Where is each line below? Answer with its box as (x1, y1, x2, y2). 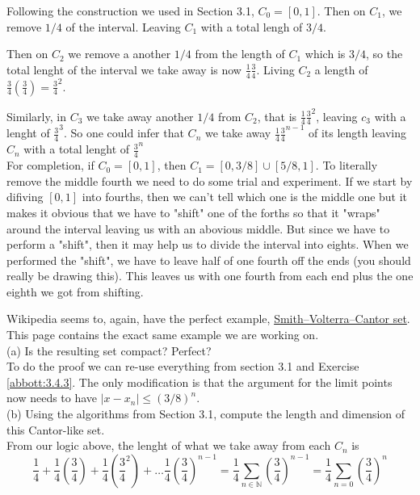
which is (304, 45, 346, 62)
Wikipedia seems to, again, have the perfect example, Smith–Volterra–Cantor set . (6, 310, 410, 327)
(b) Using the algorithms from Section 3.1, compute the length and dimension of (6, 405, 405, 422)
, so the (365, 45, 403, 62)
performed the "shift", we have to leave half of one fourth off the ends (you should (6, 251, 411, 268)
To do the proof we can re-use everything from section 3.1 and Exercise (6, 358, 359, 375)
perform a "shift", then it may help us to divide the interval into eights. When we (6, 236, 409, 253)
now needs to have (6, 389, 98, 406)
